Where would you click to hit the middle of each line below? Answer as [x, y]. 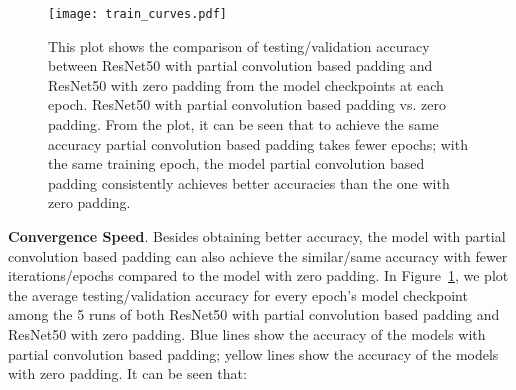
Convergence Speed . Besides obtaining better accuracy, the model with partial [257, 236]
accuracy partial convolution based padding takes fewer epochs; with [258, 143]
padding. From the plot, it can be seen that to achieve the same [243, 124]
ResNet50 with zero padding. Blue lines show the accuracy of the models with [247, 333]
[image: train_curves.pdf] [137, 14]
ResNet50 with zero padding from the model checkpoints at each [246, 84]
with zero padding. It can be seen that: [127, 373]
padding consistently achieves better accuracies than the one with [249, 182]
